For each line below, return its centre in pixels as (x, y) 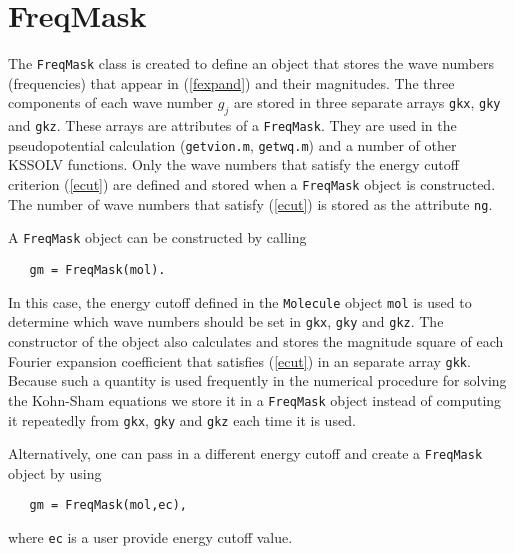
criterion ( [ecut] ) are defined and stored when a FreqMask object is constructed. (252, 184)
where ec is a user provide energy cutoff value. (150, 537)
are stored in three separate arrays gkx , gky (367, 102)
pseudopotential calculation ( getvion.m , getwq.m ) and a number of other (232, 144)
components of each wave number (111, 102)
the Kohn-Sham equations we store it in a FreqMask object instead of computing (255, 399)
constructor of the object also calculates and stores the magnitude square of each (256, 341)
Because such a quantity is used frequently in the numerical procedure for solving (257, 380)
